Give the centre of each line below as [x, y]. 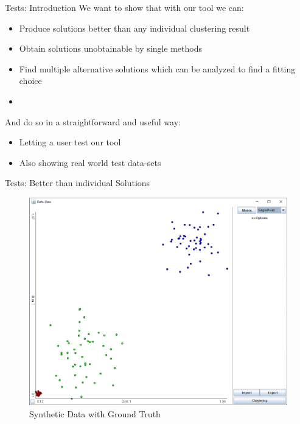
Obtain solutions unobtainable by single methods [110, 48]
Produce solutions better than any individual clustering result [134, 28]
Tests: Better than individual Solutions [78, 183]
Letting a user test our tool [70, 142]
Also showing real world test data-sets [90, 162]
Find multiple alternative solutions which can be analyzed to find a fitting [157, 68]
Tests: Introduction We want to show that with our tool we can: [124, 7]
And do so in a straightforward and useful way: [93, 121]
